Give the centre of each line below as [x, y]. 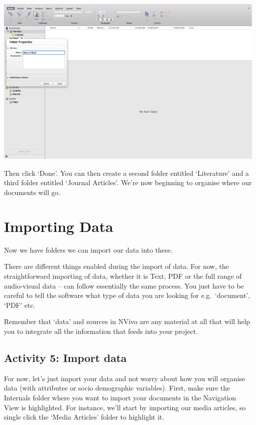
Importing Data [59, 226]
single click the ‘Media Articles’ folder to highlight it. [84, 417]
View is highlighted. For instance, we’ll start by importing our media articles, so [125, 407]
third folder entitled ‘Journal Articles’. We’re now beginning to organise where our [128, 182]
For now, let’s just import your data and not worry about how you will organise [125, 378]
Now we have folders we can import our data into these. [88, 249]
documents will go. [32, 192]
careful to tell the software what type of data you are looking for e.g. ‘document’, [127, 295]
